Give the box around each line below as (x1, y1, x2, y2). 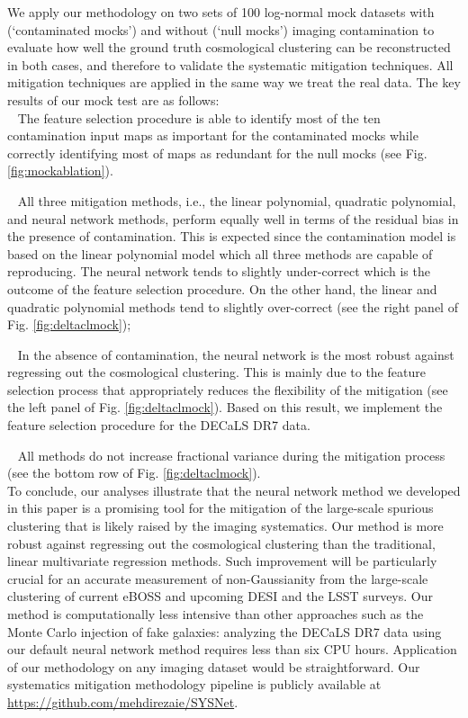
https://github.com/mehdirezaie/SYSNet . (7, 692, 238, 711)
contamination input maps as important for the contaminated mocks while (7, 126, 418, 145)
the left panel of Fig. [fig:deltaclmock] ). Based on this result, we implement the (7, 398, 443, 417)
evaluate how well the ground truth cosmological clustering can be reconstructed (7, 38, 451, 57)
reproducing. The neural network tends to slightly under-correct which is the (7, 262, 430, 281)
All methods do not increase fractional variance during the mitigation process (17, 445, 445, 464)
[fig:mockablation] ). (7, 161, 113, 180)
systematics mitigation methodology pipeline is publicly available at (7, 675, 382, 694)
